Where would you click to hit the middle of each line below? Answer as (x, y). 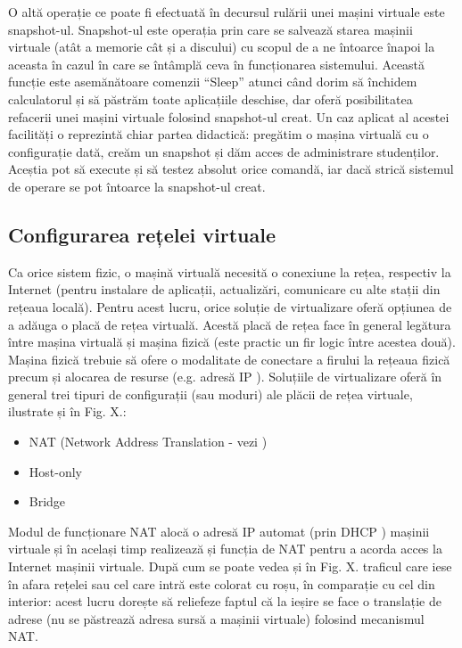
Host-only (55, 471)
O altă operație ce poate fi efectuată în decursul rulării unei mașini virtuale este (227, 12)
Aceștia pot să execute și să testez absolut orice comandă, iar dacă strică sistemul (231, 169)
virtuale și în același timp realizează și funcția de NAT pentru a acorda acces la (225, 549)
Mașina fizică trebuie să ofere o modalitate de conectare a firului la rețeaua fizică (229, 359)
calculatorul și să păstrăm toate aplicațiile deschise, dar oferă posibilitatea (210, 98)
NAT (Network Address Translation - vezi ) (148, 442)
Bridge (47, 501)
